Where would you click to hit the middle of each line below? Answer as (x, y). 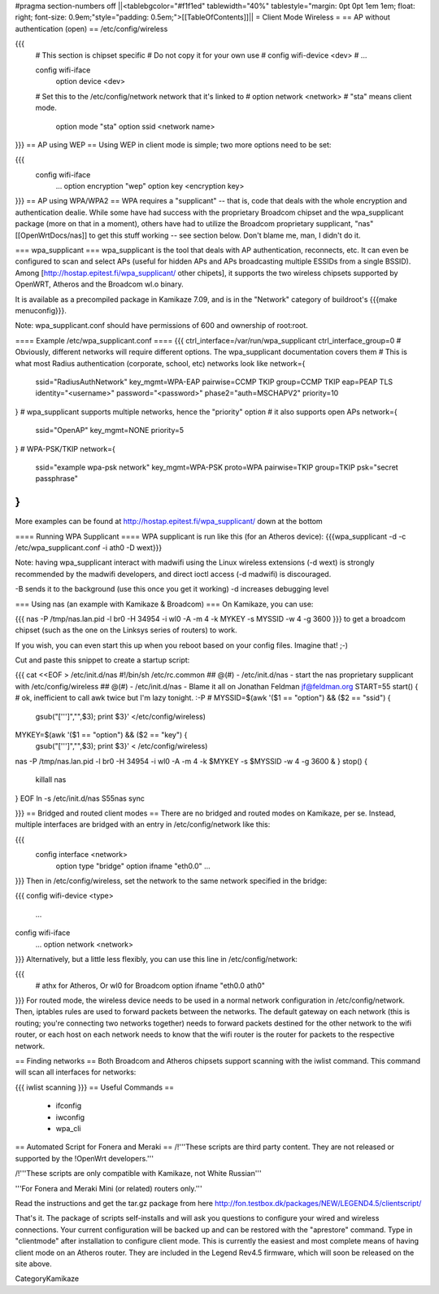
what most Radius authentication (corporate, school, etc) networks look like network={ (160, 363)
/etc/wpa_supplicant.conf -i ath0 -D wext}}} (89, 547)
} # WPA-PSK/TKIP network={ (65, 448)
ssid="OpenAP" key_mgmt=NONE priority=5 (110, 431)
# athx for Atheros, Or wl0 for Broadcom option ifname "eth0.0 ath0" (150, 986)
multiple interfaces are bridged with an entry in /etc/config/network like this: (143, 824)
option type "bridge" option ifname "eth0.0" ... (133, 866)
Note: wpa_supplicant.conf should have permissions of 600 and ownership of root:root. (161, 326)
